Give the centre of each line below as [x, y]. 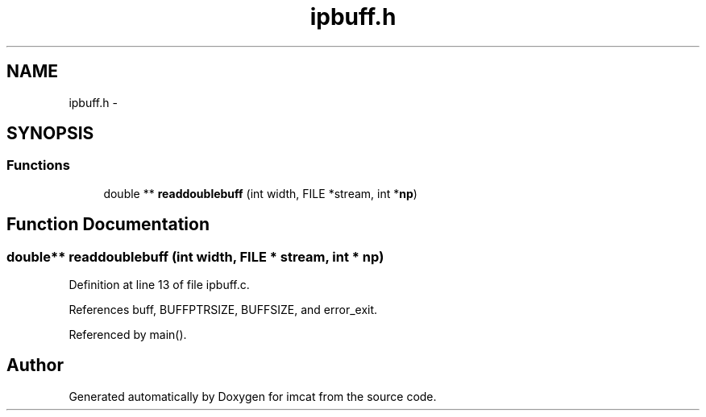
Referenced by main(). [128, 335]
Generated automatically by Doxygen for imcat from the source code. [253, 396]
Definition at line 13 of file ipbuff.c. [159, 285]
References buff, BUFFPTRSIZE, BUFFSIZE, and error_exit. [223, 310]
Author [35, 365]
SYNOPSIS [50, 134]
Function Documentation [108, 225]
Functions [38, 165]
